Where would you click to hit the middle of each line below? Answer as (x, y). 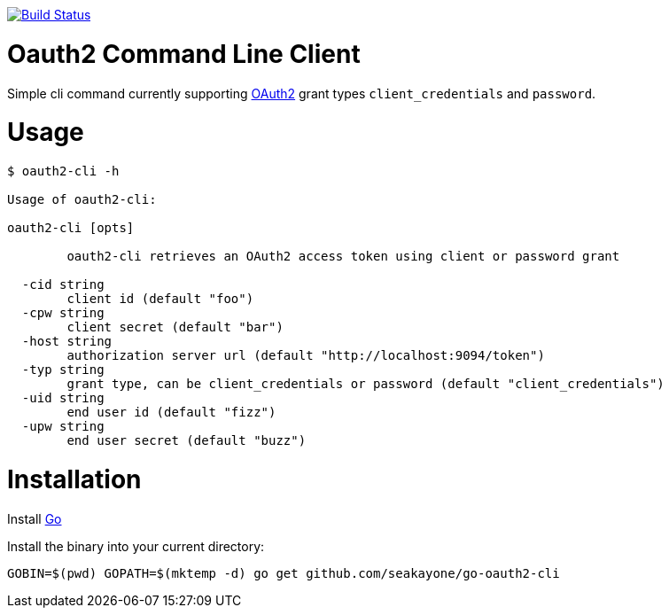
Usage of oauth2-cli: (82, 199)
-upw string (63, 426)
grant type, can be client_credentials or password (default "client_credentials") (366, 384)
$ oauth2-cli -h (63, 171)
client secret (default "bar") (175, 327)
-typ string (63, 370)
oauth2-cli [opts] (71, 228)
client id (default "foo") (160, 299)
